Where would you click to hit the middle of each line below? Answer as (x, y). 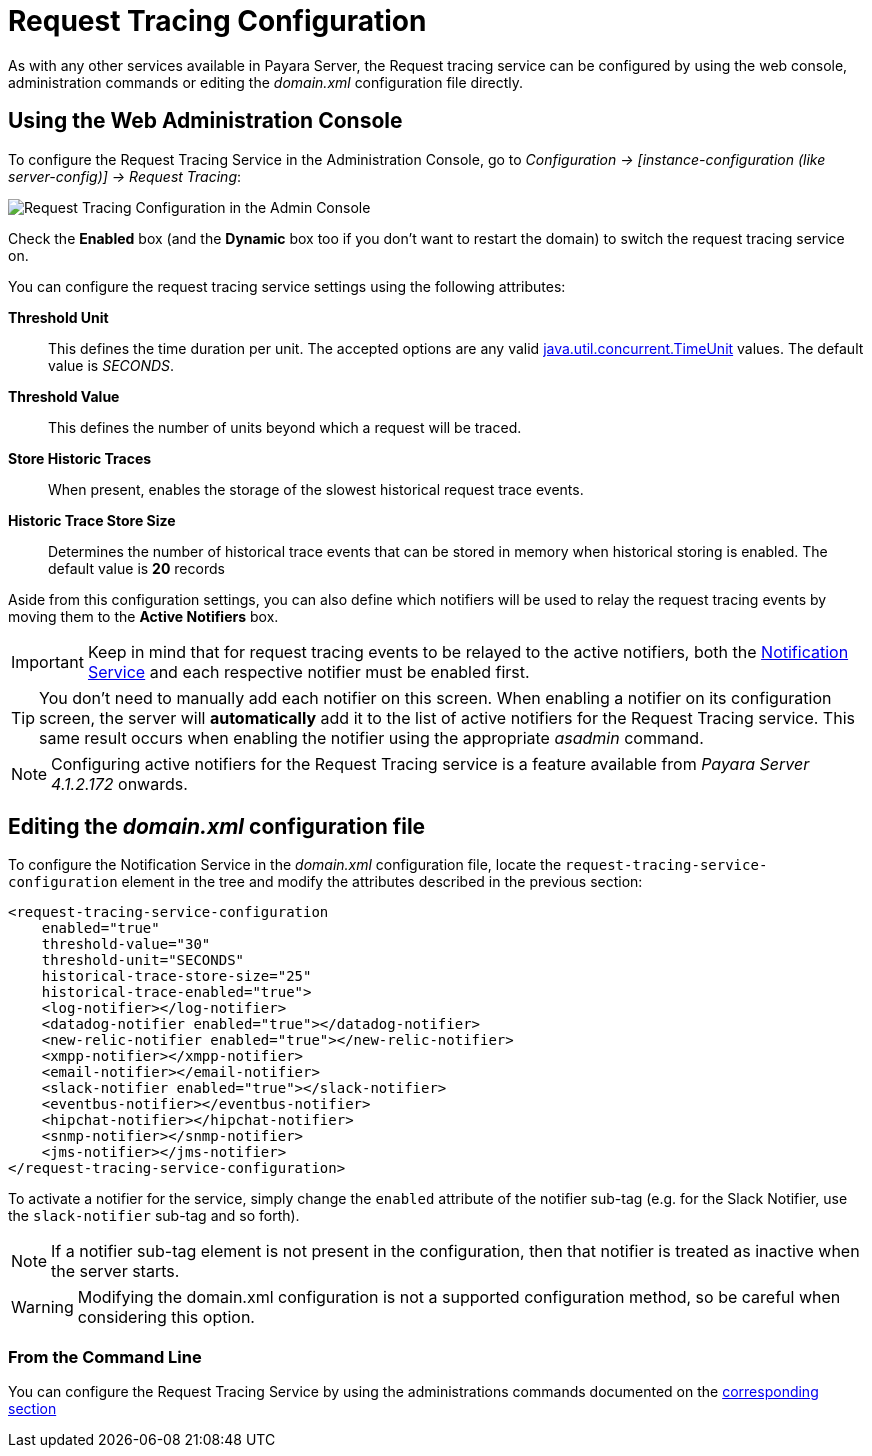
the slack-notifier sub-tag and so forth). (154, 1216)
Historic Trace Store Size (92, 520)
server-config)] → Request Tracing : (125, 176)
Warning (42, 1307)
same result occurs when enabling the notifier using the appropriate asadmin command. (371, 737)
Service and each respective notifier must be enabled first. (308, 671)
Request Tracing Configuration (217, 21)
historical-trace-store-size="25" (176, 976)
